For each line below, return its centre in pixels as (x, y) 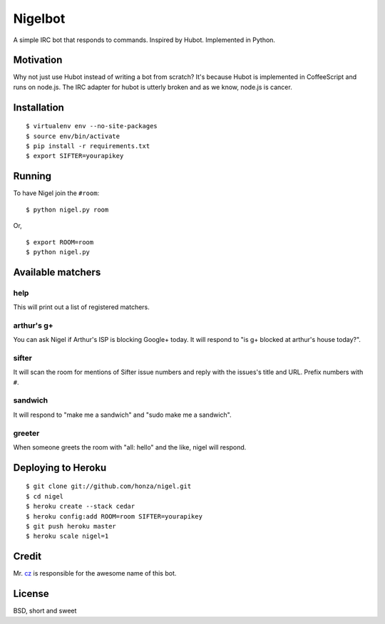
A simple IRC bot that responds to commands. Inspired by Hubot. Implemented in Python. (144, 40)
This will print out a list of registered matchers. (81, 307)
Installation (38, 107)
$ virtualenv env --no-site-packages (92, 126)
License (31, 594)
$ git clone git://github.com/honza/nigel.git (109, 487)
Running (32, 176)
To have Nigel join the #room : (56, 193)
